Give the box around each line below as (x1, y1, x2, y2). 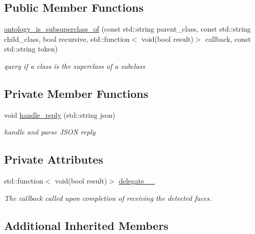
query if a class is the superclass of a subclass (4, 60, 146, 71)
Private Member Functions (4, 85, 149, 101)
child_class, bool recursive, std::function (4, 33, 130, 44)
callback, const (205, 33, 251, 44)
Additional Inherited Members (4, 217, 168, 233)
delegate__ (119, 175, 155, 186)
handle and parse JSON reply (4, 126, 96, 137)
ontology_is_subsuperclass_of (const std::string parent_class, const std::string (4, 23, 251, 34)
